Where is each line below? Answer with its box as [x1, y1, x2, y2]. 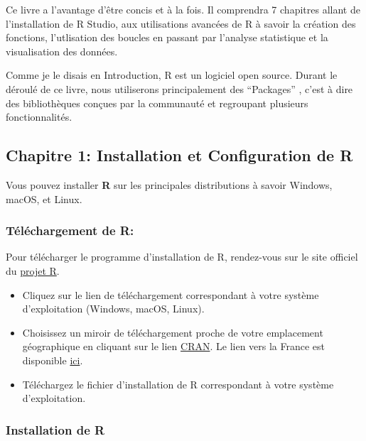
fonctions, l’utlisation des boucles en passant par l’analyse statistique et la [6, 30, 328, 45]
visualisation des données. [6, 43, 118, 58]
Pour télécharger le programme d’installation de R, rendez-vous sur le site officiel [6, 249, 358, 264]
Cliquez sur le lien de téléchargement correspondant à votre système [22, 287, 319, 302]
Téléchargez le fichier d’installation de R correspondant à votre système [22, 376, 334, 391]
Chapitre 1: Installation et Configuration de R [6, 144, 353, 166]
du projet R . [6, 263, 60, 278]
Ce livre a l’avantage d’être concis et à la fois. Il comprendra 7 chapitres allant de [6, 2, 360, 16]
